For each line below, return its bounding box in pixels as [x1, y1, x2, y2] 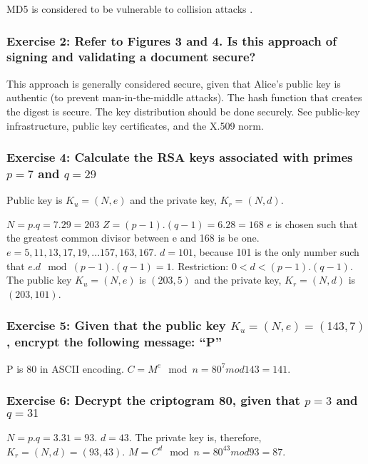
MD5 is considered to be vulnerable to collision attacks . [6, 1, 253, 16]
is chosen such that [275, 216, 358, 231]
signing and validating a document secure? [6, 48, 256, 66]
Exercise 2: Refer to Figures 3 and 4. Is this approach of [6, 31, 337, 49]
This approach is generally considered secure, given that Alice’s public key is [6, 76, 341, 91]
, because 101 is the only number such [193, 244, 359, 259]
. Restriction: [171, 258, 229, 273]
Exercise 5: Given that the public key [6, 316, 226, 334]
